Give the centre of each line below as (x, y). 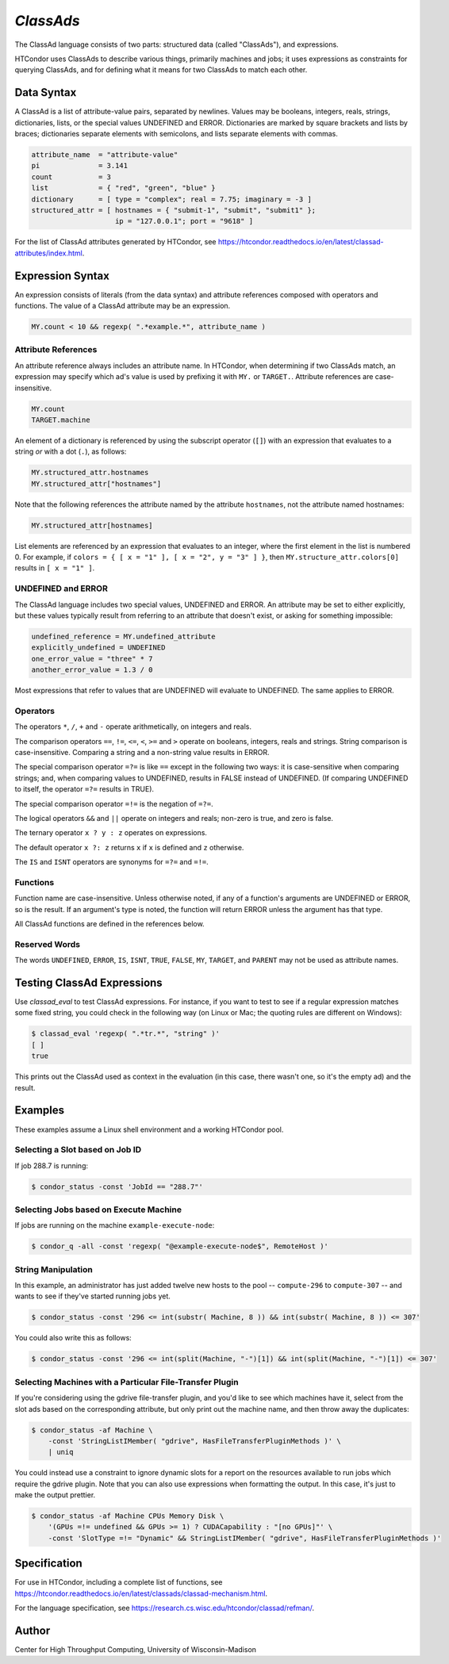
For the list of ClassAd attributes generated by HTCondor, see (115, 242)
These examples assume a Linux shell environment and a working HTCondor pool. (149, 1129)
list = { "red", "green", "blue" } (123, 188)
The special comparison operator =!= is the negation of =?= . (114, 803)
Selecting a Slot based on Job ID (78, 1150)
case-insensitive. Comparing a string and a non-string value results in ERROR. (142, 752)
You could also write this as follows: (73, 1338)
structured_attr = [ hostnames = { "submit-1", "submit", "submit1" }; (174, 210)
